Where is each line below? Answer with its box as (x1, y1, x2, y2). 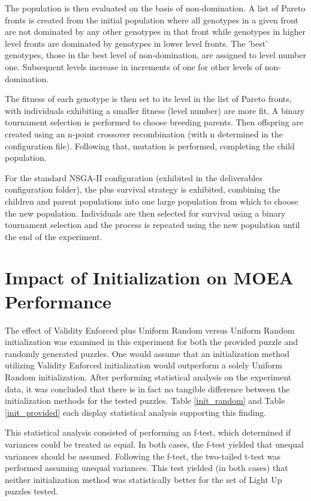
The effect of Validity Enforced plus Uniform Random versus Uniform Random (5, 323, 295, 336)
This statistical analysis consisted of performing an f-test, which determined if (5, 426, 291, 439)
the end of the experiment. (5, 230, 102, 242)
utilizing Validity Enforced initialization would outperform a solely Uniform (5, 359, 282, 371)
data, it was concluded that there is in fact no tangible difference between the (5, 382, 290, 395)
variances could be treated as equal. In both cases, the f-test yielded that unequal (5, 437, 304, 450)
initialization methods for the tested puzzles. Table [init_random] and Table (5, 394, 285, 407)
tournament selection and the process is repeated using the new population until (5, 218, 300, 231)
